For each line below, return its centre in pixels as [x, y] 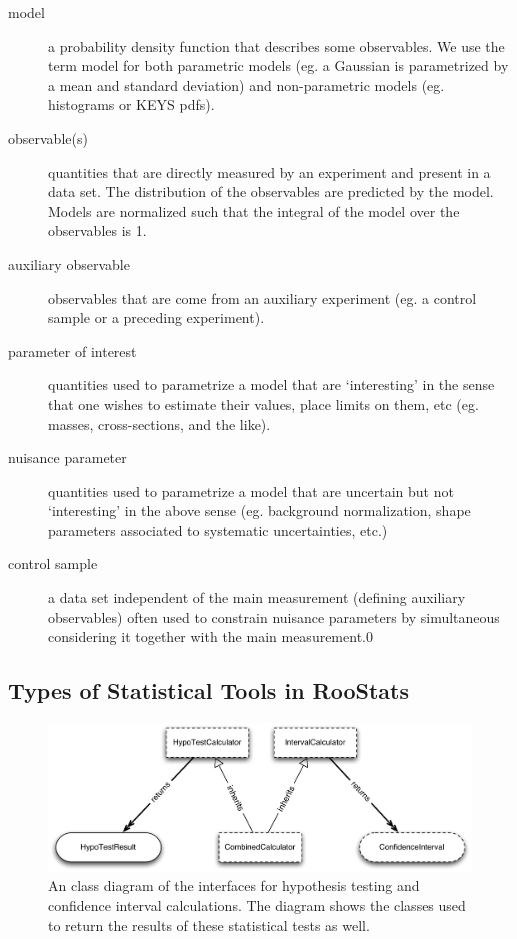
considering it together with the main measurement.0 [210, 636]
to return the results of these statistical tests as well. [209, 924]
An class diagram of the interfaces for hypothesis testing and [234, 885]
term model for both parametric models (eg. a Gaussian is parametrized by [278, 65]
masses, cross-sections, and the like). [159, 423]
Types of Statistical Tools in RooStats [209, 690]
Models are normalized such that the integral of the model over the [254, 210]
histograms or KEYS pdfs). [131, 104]
